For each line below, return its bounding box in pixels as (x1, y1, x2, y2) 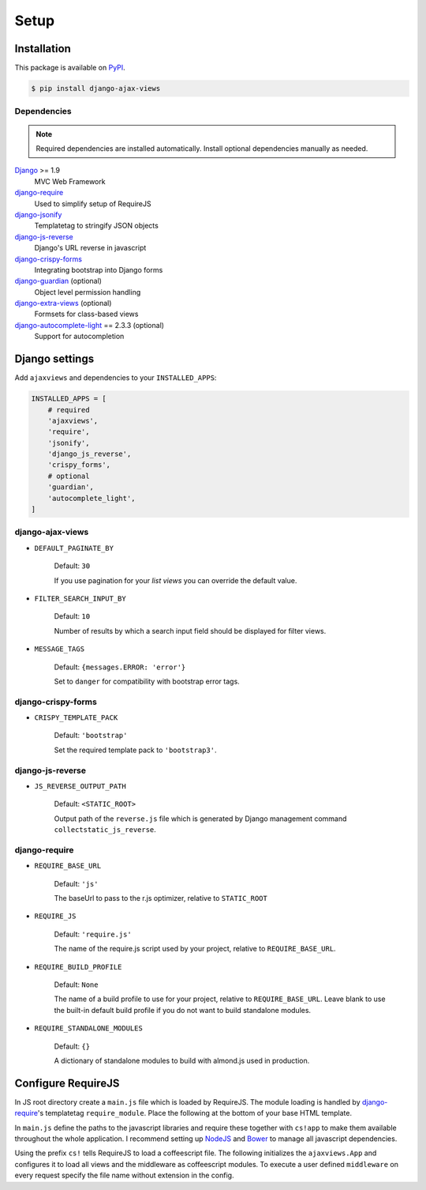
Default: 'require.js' (54, 929, 132, 939)
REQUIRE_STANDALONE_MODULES (34, 1024, 144, 1033)
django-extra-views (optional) (14, 299, 112, 308)
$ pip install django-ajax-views (31, 84, 161, 93)
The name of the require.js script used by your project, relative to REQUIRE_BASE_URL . (54, 944, 336, 954)
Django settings (14, 352, 95, 366)
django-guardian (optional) (14, 277, 103, 286)
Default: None (54, 980, 99, 989)
